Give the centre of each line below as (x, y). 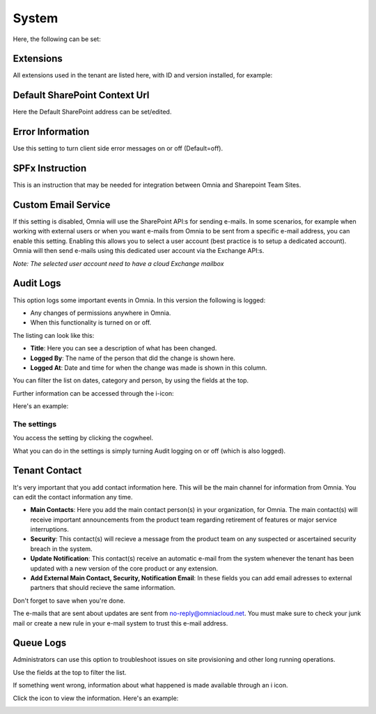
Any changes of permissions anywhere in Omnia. (101, 313)
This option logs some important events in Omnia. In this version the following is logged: (139, 300)
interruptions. (49, 529)
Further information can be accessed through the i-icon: (93, 393)
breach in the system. (62, 549)
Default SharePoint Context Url (81, 95)
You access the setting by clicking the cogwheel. (83, 438)
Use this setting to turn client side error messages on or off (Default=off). (118, 148)
